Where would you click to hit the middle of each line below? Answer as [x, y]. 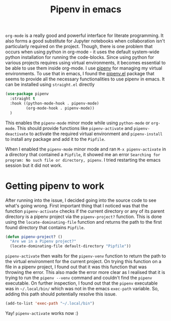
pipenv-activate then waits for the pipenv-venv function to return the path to [86, 256]
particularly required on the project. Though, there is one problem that [79, 47]
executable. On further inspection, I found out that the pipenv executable [82, 283]
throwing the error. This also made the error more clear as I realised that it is [85, 272]
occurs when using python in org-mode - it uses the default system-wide [82, 52]
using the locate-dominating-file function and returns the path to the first [84, 222]
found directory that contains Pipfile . [45, 227]
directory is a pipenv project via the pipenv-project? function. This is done [84, 217]
